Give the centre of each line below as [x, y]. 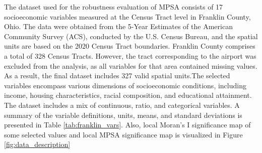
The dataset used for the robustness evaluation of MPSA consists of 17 [114, 7]
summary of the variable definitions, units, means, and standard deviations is [123, 115]
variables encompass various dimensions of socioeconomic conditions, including [125, 85]
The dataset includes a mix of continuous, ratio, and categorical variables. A [122, 105]
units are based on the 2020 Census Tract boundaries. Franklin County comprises [130, 46]
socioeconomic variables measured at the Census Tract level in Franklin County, [127, 16]
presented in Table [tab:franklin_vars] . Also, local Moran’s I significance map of [127, 125]
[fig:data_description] [37, 144]
